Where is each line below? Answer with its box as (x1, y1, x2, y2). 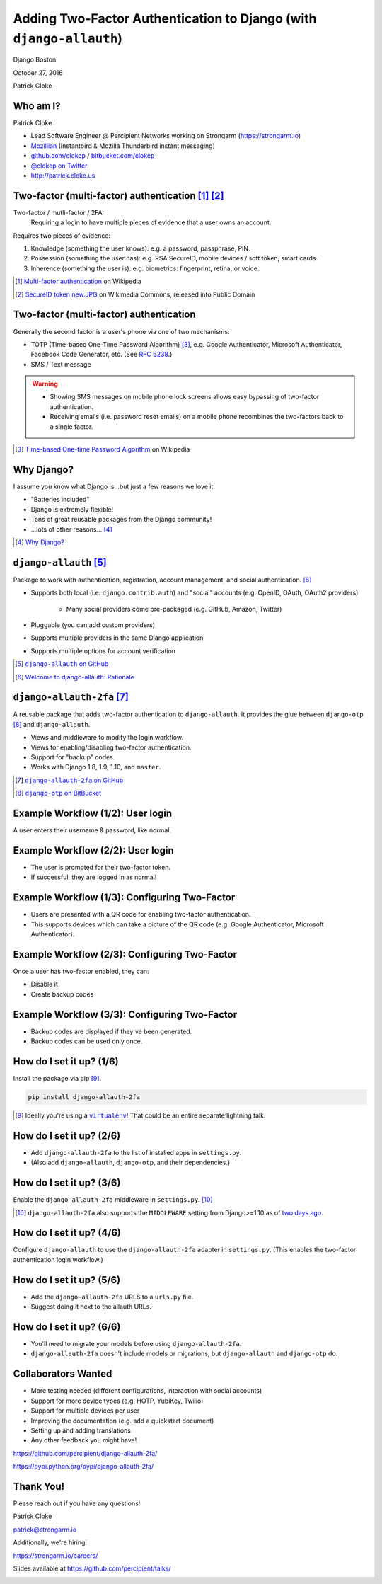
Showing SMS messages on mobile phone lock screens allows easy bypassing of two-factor (50, 393, 320, 401)
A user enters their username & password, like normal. (13, 826, 172, 834)
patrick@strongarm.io (13, 1525, 77, 1534)
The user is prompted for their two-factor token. (30, 863, 171, 871)
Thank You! (13, 1480, 65, 1493)
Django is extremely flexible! (30, 505, 114, 513)
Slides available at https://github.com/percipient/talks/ (13, 1564, 171, 1573)
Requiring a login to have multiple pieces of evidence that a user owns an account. (30, 218, 272, 226)
